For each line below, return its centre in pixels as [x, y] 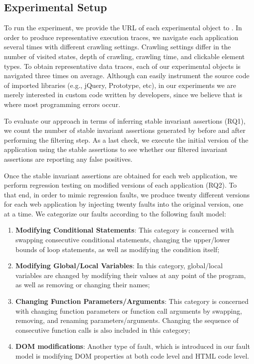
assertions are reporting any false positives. [68, 159]
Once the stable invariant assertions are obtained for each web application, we [121, 175]
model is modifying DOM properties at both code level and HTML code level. [132, 356]
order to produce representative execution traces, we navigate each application [121, 37]
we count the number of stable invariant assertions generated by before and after [125, 130]
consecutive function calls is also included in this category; [103, 330]
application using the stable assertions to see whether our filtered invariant [116, 149]
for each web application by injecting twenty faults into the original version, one [124, 204]
